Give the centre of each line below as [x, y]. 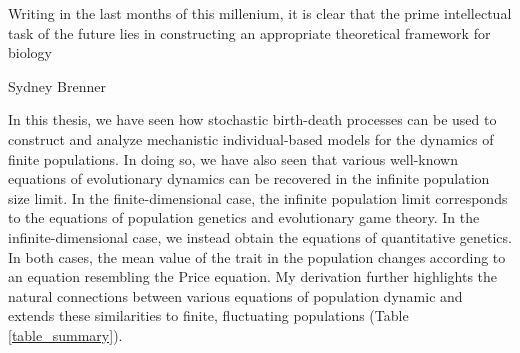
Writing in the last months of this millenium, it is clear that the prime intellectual [260, 13]
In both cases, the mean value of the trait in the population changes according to [257, 256]
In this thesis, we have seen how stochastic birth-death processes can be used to [252, 119]
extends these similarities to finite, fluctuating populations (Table [208, 315]
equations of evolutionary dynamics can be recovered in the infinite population [249, 178]
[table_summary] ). [65, 334]
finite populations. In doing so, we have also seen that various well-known [233, 158]
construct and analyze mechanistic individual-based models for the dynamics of [251, 138]
